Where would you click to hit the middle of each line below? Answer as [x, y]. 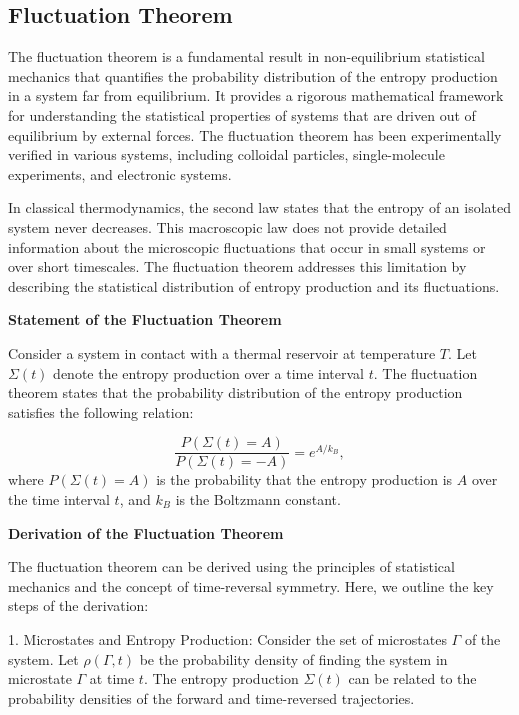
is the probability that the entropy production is [304, 479]
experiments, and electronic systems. [120, 173]
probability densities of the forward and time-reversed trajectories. [211, 697]
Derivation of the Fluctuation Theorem [146, 532]
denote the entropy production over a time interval [208, 372]
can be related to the [412, 678]
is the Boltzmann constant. [258, 498]
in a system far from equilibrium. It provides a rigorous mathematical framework [256, 95]
